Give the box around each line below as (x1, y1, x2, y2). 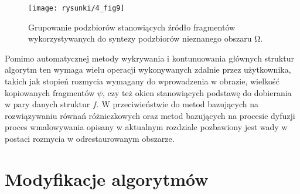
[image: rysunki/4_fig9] (28, 4, 125, 12)
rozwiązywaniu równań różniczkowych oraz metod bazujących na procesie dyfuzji (5, 109, 295, 121)
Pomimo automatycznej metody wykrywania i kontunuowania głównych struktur (5, 52, 294, 64)
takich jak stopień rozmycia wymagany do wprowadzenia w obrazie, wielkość (5, 75, 279, 87)
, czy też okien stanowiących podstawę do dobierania (103, 86, 292, 98)
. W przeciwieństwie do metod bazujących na (96, 98, 259, 110)
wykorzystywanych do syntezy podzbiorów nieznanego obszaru (28, 32, 252, 45)
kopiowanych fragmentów (5, 86, 95, 98)
